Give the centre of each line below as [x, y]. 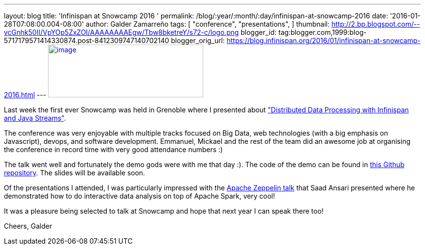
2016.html [19, 95]
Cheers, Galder [28, 226]
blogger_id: [259, 32]
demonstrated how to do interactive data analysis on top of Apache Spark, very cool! [139, 196]
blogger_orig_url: [198, 40]
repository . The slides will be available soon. [74, 173]
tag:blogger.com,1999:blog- [322, 32]
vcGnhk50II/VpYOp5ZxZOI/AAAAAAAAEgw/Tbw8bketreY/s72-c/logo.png [122, 32]
